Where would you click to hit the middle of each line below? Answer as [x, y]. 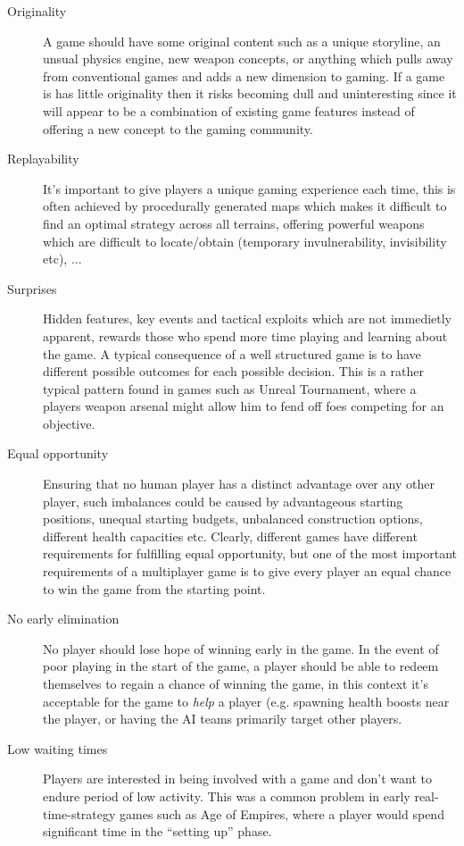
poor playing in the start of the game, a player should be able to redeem [241, 666]
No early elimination [63, 619]
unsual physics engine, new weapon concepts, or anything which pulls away [248, 59]
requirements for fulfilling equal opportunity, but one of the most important [250, 553]
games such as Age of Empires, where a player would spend [282, 813]
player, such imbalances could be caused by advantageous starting [223, 501]
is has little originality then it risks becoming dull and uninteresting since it [250, 93]
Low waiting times [58, 748]
